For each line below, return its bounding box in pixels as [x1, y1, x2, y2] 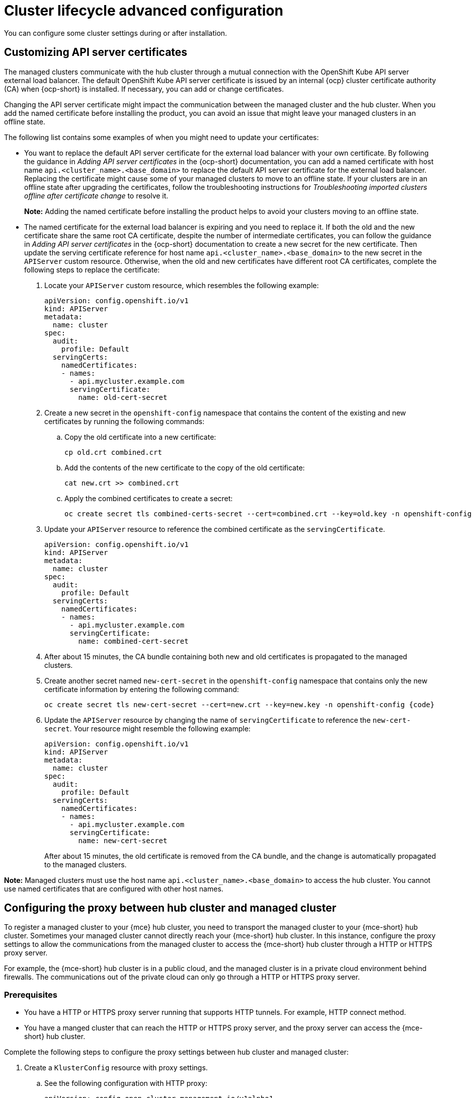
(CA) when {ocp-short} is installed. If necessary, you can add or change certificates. [4, 84, 284, 93]
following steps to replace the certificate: [24, 265, 160, 274]
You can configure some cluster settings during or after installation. [4, 28, 227, 37]
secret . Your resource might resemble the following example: [44, 724, 251, 733]
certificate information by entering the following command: [44, 684, 239, 694]
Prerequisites [4, 989, 57, 1000]
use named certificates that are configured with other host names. [4, 884, 223, 893]
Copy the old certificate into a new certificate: [64, 432, 216, 441]
